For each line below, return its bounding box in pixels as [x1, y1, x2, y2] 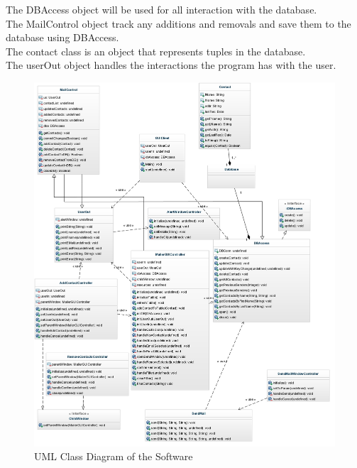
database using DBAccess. [6, 30, 119, 45]
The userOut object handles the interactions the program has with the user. [6, 58, 336, 72]
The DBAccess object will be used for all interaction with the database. [6, 2, 317, 16]
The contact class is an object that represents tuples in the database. [6, 43, 306, 58]
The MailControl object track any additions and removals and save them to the [6, 16, 351, 31]
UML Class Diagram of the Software [34, 449, 193, 464]
